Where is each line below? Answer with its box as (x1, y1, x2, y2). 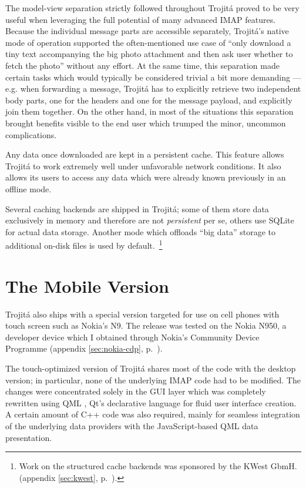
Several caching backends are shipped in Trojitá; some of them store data (5, 202, 269, 215)
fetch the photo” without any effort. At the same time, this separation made (5, 59, 280, 71)
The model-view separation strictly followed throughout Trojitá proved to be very (5, 2, 300, 14)
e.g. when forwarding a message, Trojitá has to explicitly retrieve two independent (5, 82, 301, 95)
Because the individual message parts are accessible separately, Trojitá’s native (5, 25, 289, 37)
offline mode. (5, 182, 52, 195)
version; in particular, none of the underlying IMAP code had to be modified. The (5, 373, 301, 386)
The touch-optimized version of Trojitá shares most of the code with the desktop (5, 362, 296, 375)
